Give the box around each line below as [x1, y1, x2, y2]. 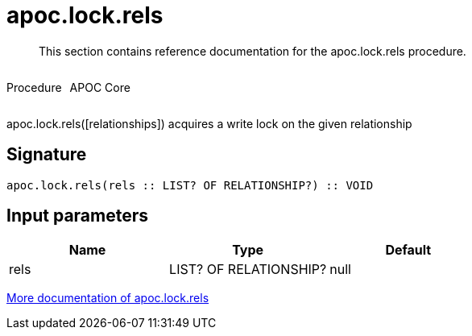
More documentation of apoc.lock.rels [6, 291, 209, 305]
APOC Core [69, 80, 130, 94]
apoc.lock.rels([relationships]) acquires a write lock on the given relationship [6, 116, 412, 131]
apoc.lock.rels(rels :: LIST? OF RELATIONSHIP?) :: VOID [6, 178, 374, 192]
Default [385, 242, 432, 259]
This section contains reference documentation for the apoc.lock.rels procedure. [39, 44, 466, 58]
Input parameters [6, 205, 149, 226]
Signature [6, 144, 87, 165]
